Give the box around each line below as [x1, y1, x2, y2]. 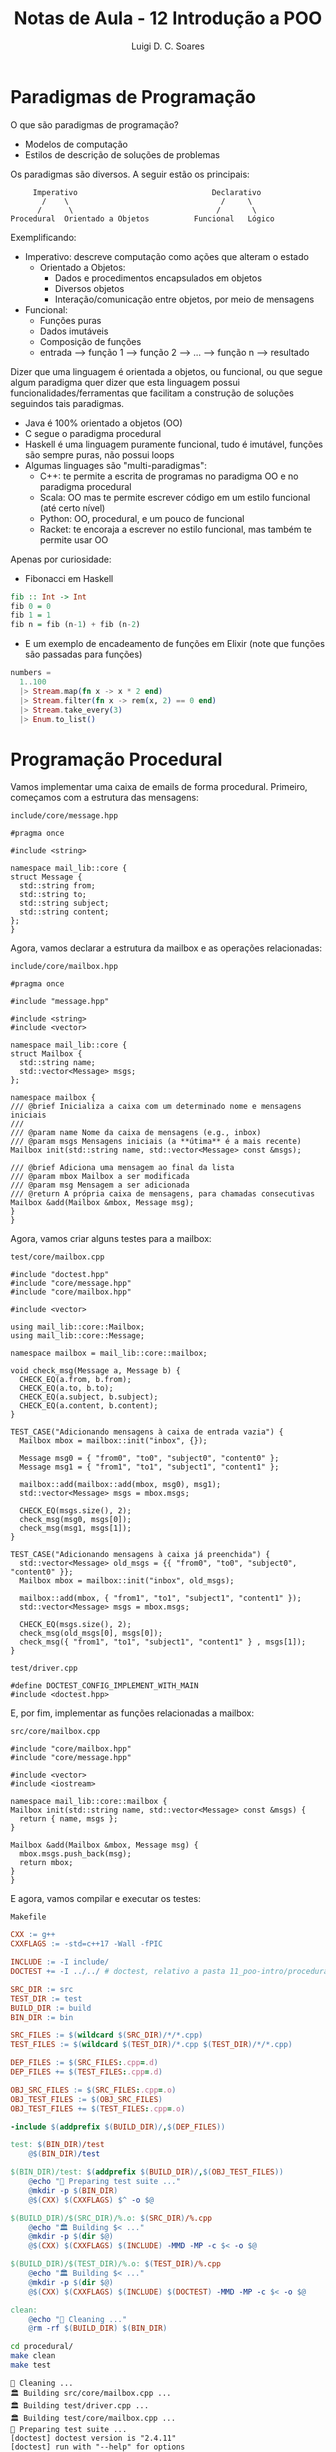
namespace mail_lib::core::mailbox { [10, 1797, 168, 1807]
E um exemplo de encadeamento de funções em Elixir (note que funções [24, 638, 325, 650]
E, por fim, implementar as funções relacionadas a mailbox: [10, 1707, 255, 1719]
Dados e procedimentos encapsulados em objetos [54, 272, 263, 284]
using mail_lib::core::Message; [10, 1331, 145, 1341]
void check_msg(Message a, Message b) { [10, 1366, 182, 1376]
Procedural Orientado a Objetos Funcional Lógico [10, 213, 275, 224]
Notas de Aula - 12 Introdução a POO [13, 7, 323, 30]
